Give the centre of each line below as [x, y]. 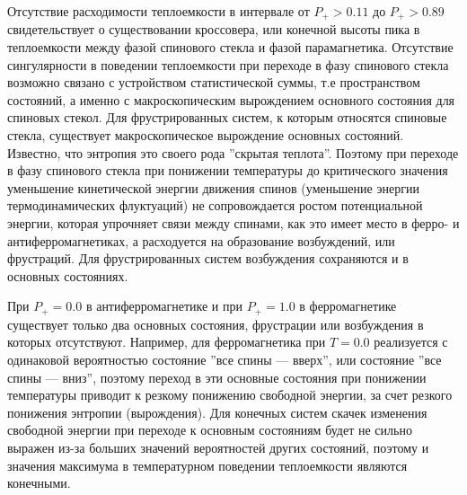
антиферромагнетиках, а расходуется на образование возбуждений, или [201, 240]
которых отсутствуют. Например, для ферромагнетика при [167, 342]
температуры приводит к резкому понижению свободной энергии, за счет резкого [230, 395]
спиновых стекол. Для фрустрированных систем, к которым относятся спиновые [227, 117]
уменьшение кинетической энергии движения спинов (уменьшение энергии [213, 187]
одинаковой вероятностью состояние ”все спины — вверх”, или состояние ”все [225, 359]
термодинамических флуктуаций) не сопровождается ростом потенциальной [215, 205]
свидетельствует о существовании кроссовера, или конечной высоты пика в [214, 29]
